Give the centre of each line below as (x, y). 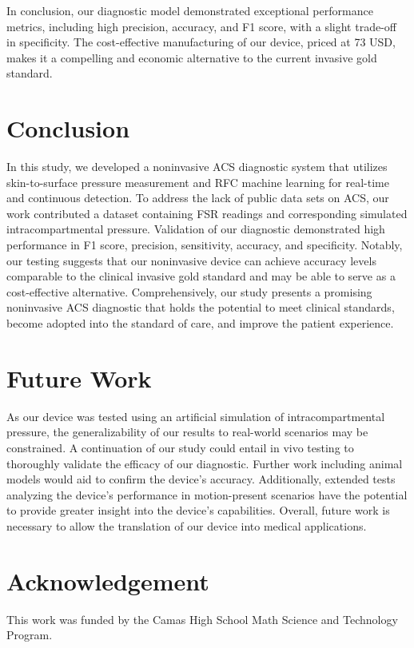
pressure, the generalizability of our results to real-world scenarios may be (187, 432)
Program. (30, 635)
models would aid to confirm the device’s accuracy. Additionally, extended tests (201, 479)
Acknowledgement (108, 580)
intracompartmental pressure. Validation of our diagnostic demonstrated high (196, 229)
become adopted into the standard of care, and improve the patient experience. (200, 323)
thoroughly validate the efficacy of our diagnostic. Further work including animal (205, 463)
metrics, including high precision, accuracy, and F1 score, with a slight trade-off (201, 26)
